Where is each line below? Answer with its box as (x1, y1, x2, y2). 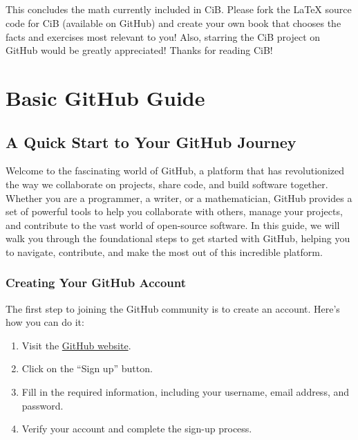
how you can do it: (6, 315, 84, 329)
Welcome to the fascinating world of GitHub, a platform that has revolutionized (6, 163, 345, 178)
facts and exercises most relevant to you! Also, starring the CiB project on (6, 29, 321, 44)
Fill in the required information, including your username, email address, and (21, 385, 350, 399)
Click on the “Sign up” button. (21, 361, 153, 376)
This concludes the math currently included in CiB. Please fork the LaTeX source (6, 2, 352, 17)
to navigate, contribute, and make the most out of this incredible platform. (6, 244, 323, 259)
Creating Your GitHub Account (6, 274, 187, 291)
